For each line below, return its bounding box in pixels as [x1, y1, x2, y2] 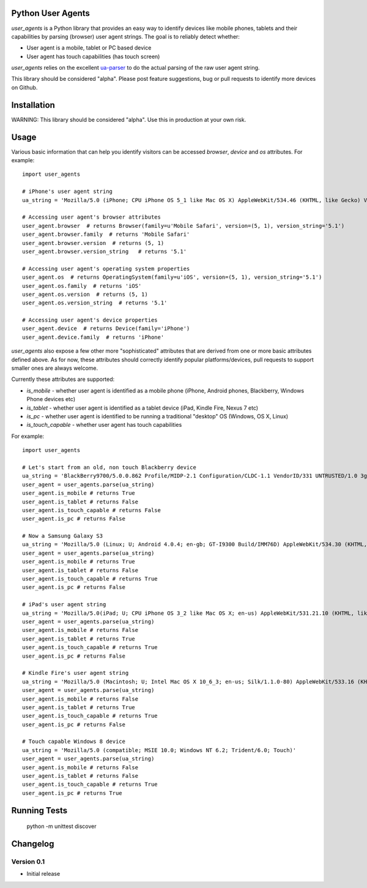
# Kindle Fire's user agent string [22, 669, 129, 677]
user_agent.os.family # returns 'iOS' [22, 282, 142, 289]
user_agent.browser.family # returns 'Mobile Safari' [22, 231, 190, 238]
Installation [11, 100, 55, 110]
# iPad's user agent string [22, 601, 106, 608]
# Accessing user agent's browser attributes [22, 214, 161, 220]
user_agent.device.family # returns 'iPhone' [22, 334, 165, 341]
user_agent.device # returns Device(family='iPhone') [22, 325, 190, 332]
